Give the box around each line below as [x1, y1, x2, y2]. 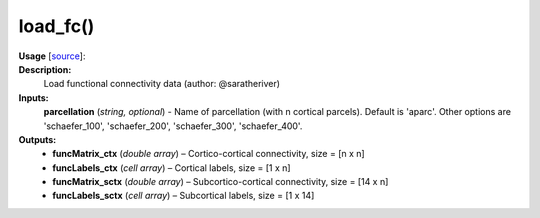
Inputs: [18, 91, 49, 104]
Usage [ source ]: [18, 50, 86, 62]
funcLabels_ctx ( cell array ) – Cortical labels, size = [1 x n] [52, 161, 291, 174]
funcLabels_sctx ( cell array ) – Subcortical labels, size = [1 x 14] [52, 190, 315, 202]
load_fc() [18, 15, 95, 37]
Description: [18, 63, 72, 75]
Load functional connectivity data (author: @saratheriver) [43, 78, 280, 90]
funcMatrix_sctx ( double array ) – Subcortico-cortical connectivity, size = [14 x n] [52, 176, 389, 188]
